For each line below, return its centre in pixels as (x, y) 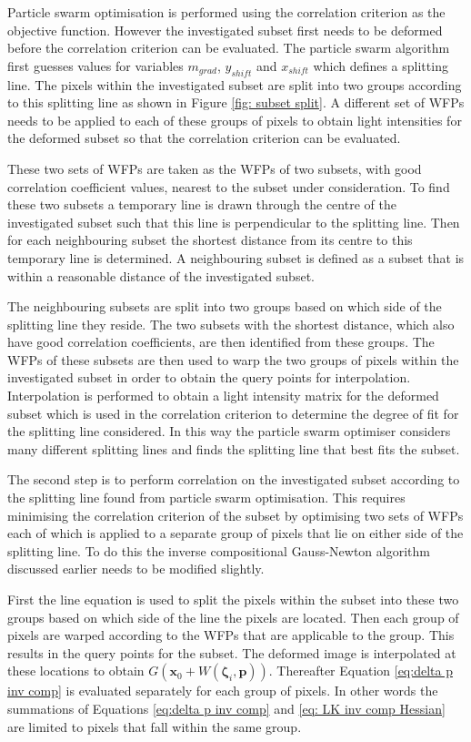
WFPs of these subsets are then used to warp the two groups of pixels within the (233, 359)
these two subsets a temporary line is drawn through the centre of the (202, 204)
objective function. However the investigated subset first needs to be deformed (225, 30)
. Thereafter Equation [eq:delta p (361, 671)
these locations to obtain (76, 671)
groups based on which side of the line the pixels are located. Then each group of (233, 617)
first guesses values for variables (95, 65)
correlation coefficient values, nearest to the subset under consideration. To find (229, 186)
